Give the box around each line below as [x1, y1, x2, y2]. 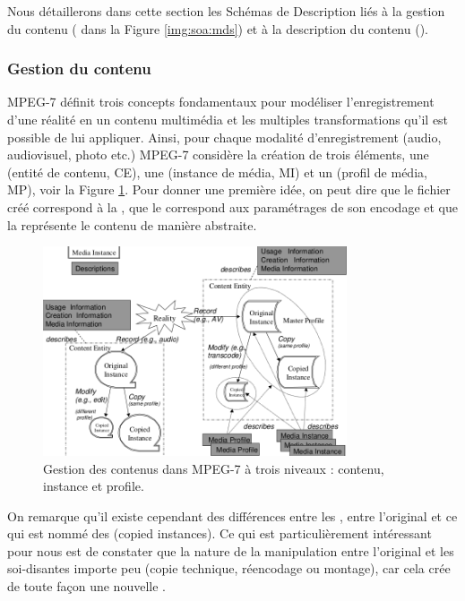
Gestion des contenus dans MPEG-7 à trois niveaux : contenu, [43, 459, 384, 477]
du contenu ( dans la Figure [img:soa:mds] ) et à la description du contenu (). [7, 19, 428, 38]
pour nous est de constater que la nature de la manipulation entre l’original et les [7, 541, 454, 560]
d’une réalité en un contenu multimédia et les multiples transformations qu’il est [7, 110, 449, 128]
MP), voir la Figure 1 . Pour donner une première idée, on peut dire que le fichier [7, 180, 451, 199]
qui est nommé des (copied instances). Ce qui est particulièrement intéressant [7, 524, 432, 543]
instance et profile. [43, 477, 144, 495]
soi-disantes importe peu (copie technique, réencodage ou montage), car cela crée [7, 559, 451, 578]
